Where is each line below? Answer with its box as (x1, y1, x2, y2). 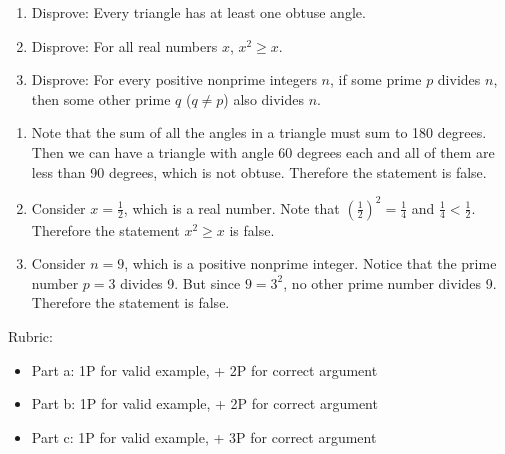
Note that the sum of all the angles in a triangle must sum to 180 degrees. (31, 122, 487, 143)
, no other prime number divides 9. (283, 272, 497, 293)
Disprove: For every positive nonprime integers (31, 69, 317, 90)
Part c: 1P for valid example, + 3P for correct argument (31, 426, 377, 447)
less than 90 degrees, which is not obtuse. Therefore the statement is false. (31, 161, 487, 182)
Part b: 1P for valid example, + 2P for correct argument (31, 393, 378, 414)
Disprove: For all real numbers (31, 35, 218, 56)
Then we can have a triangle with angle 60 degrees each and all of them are (31, 141, 495, 162)
